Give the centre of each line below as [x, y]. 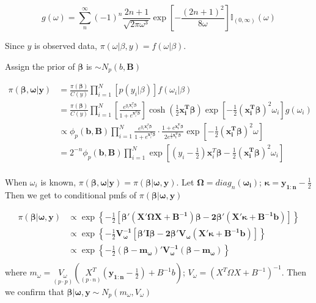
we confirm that [35, 292]
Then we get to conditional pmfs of [71, 194]
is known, [58, 181]
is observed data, [66, 45]
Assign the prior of [40, 66]
